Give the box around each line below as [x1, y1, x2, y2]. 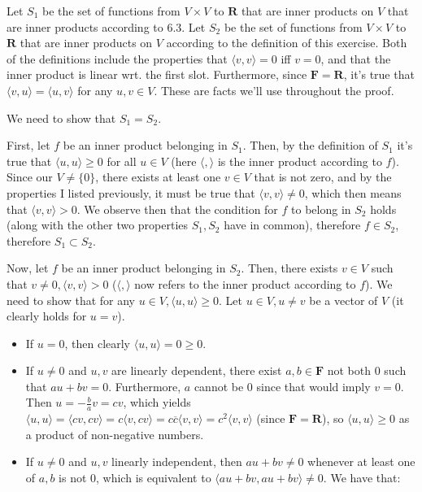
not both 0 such [327, 362, 407, 379]
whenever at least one [307, 453, 415, 470]
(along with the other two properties [7, 216, 189, 233]
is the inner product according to [217, 152, 382, 169]
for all [107, 152, 137, 169]
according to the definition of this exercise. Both [166, 34, 407, 51]
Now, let [7, 259, 49, 276]
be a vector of [309, 291, 378, 308]
